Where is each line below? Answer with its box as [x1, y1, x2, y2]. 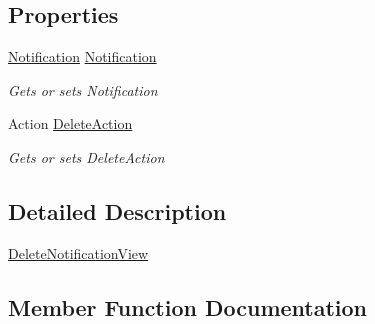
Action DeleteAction [8, 113, 133, 134]
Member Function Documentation [8, 291, 368, 322]
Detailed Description [8, 195, 227, 226]
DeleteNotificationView [8, 242, 149, 263]
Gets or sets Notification [8, 79, 158, 100]
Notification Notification [8, 46, 157, 67]
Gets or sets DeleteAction [8, 146, 165, 167]
